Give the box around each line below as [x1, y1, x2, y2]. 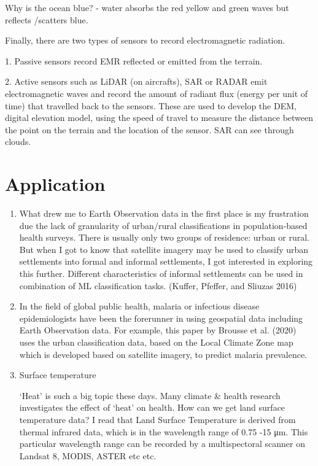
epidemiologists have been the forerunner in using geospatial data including [19, 311, 303, 324]
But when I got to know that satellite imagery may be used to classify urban [19, 243, 309, 255]
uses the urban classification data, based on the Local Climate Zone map [19, 336, 293, 348]
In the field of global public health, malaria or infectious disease [19, 300, 260, 313]
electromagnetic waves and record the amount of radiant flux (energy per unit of [5, 87, 308, 99]
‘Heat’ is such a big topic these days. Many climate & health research [19, 389, 281, 402]
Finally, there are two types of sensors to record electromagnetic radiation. [5, 34, 285, 47]
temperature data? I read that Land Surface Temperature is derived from [19, 413, 296, 425]
